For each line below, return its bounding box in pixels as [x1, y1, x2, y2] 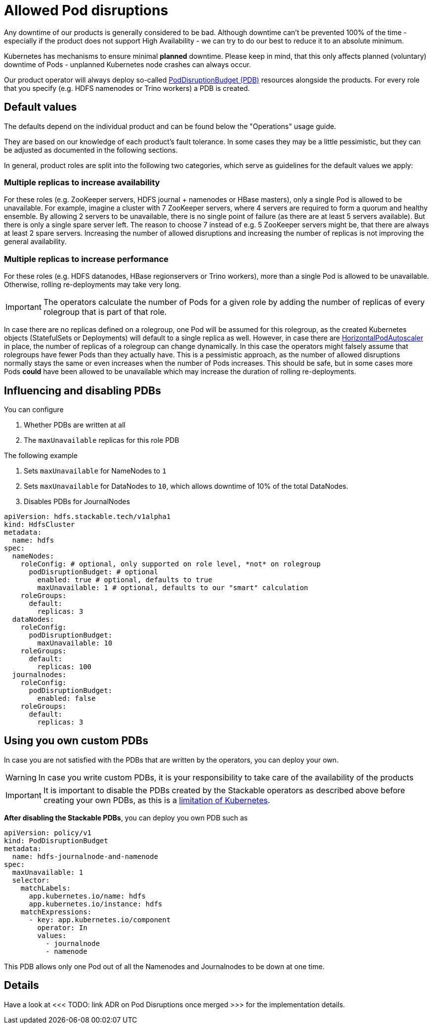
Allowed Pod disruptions [4, 2, 169, 19]
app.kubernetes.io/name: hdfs [29, 892, 146, 900]
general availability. [4, 237, 67, 246]
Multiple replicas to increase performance [4, 254, 169, 264]
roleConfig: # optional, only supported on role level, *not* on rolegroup [20, 559, 321, 568]
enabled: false [37, 694, 96, 702]
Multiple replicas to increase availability [4, 177, 160, 187]
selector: [12, 876, 50, 884]
